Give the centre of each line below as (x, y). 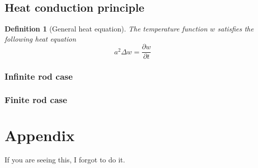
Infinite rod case (39, 76)
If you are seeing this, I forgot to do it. (65, 160)
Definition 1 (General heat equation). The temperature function (106, 29)
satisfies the (236, 29)
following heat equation (40, 38)
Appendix (40, 135)
